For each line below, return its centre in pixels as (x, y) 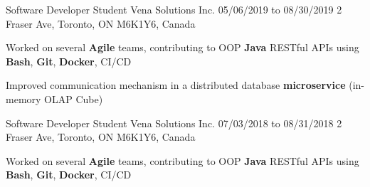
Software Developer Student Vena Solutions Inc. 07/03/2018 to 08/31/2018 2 (174, 123)
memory (23, 98)
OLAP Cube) (74, 98)
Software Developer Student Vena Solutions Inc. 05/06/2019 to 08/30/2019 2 (174, 9)
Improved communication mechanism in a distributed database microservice (176, 85)
